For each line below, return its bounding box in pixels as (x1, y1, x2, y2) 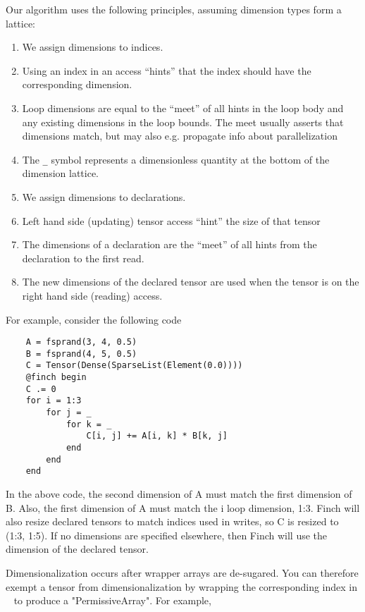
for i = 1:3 (25, 396, 82, 406)
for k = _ (66, 419, 112, 429)
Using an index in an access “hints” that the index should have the (22, 63, 311, 78)
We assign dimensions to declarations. (22, 190, 186, 204)
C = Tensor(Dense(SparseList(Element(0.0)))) (25, 360, 243, 371)
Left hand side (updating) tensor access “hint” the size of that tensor (22, 213, 321, 228)
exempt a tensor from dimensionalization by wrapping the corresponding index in (6, 579, 358, 594)
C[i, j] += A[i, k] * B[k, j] (86, 431, 228, 441)
